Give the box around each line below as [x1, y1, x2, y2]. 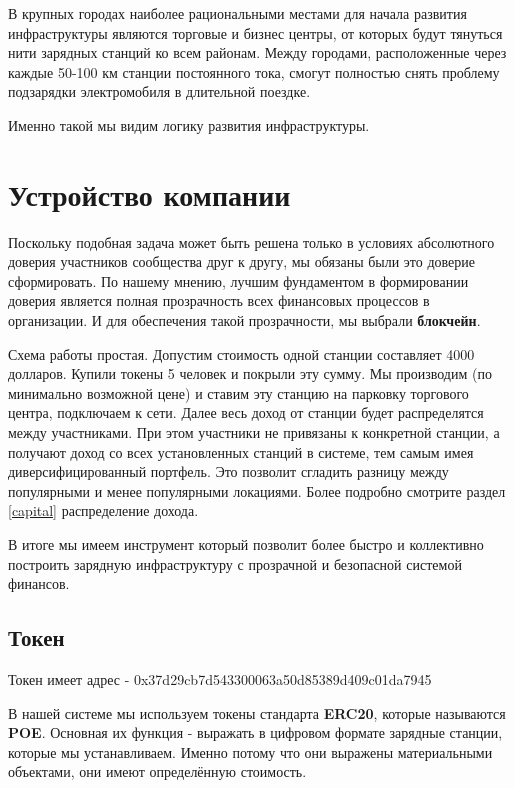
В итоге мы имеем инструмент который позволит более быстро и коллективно [8, 534, 484, 554]
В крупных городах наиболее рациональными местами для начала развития [8, 3, 467, 23]
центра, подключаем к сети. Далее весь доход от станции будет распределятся [8, 402, 484, 423]
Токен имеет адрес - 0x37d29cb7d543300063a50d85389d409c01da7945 [8, 668, 432, 689]
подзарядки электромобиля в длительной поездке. [8, 81, 311, 102]
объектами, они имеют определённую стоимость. [8, 761, 307, 782]
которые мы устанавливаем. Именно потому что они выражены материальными [8, 741, 493, 762]
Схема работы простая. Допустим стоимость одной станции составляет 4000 [8, 343, 475, 364]
